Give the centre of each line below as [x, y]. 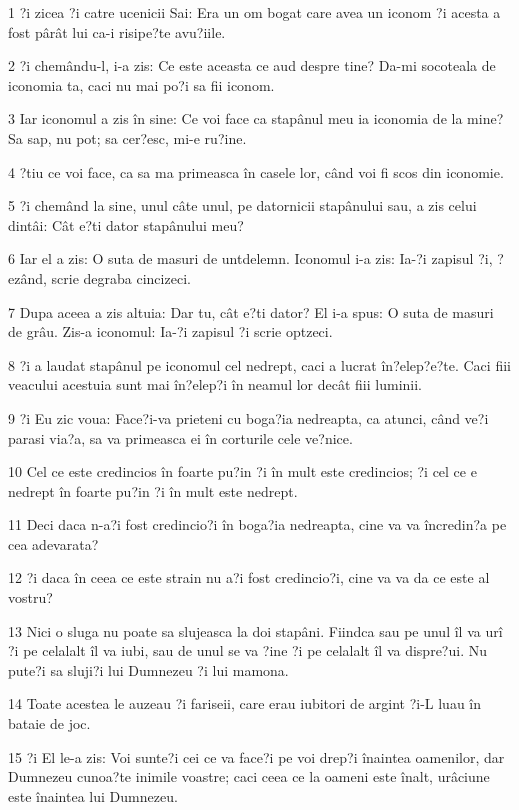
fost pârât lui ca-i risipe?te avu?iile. [117, 31]
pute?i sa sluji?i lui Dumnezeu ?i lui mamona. [148, 669]
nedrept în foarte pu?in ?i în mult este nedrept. [153, 490]
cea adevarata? [53, 543]
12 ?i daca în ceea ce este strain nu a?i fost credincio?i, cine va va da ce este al [249, 577]
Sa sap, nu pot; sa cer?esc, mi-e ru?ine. [127, 137]
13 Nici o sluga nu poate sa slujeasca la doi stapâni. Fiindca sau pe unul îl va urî [255, 630]
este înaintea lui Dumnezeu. [93, 795]
